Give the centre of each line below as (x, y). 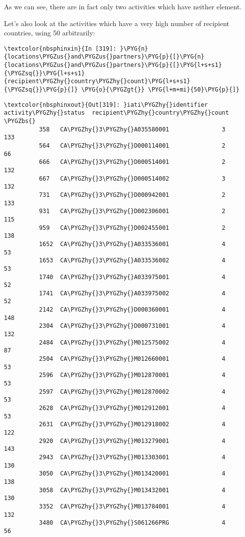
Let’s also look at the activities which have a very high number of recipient (117, 23)
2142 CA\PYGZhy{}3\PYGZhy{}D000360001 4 (132, 310)
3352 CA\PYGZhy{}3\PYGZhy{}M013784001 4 (132, 506)
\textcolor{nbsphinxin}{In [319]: (60, 48)
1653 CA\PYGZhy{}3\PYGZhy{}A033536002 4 (132, 261)
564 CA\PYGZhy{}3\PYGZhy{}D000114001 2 (132, 146)
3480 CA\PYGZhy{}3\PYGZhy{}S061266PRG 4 (132, 523)
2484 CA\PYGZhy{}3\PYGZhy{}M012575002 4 (132, 342)
